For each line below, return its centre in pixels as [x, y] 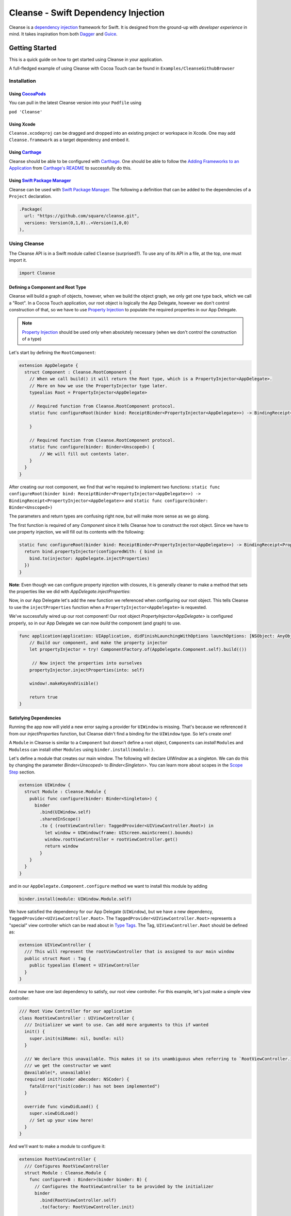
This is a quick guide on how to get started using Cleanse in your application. [86, 59]
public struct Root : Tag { [58, 958]
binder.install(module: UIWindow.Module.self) [75, 899]
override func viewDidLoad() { [62, 1106]
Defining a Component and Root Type [48, 287]
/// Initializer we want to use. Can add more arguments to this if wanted [116, 1025]
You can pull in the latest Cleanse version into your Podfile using [75, 103]
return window [61, 846]
